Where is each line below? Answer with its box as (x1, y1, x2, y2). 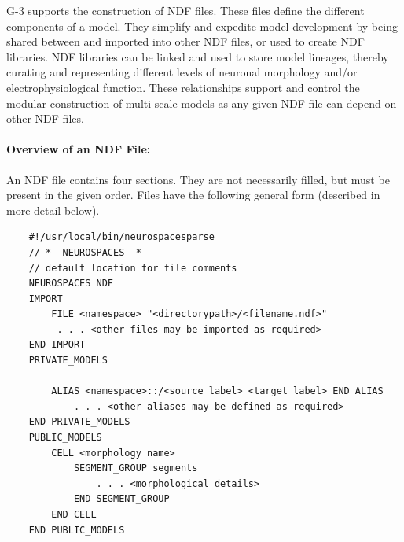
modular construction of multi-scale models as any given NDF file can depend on (6, 94, 397, 111)
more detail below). (6, 201, 100, 218)
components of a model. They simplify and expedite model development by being (6, 17, 398, 34)
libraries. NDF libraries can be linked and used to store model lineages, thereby (6, 48, 389, 65)
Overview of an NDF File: (6, 141, 151, 157)
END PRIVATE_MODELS (28, 416, 130, 428)
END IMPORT (28, 339, 86, 351)
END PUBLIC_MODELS (28, 524, 125, 536)
